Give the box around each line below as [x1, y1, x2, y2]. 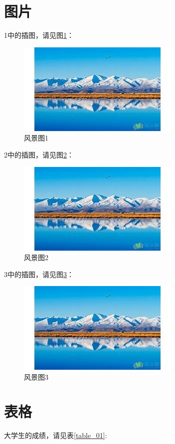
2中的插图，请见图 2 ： [4, 149, 74, 159]
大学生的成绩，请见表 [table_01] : [4, 430, 107, 440]
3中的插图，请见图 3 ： [4, 269, 74, 279]
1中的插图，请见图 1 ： [4, 30, 74, 40]
